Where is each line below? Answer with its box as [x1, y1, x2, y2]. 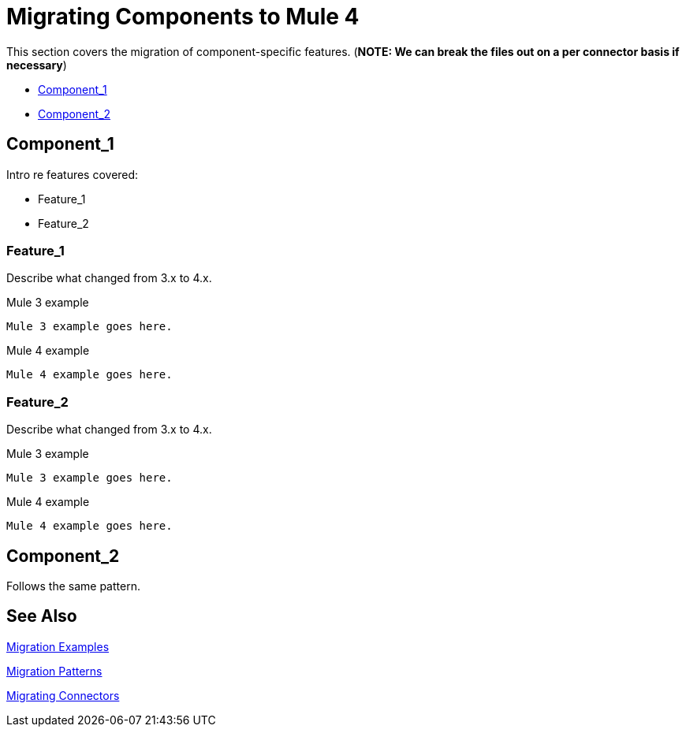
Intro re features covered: [6, 167, 139, 181]
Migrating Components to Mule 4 [6, 3, 360, 30]
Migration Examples [6, 639, 110, 653]
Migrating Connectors [6, 688, 120, 702]
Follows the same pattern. [6, 579, 140, 593]
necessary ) [6, 58, 67, 72]
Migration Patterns [6, 664, 103, 678]
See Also [6, 606, 77, 627]
